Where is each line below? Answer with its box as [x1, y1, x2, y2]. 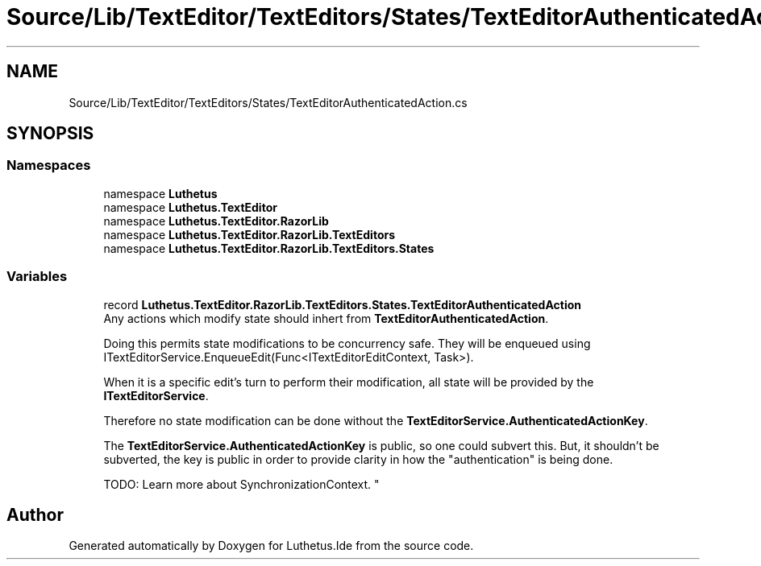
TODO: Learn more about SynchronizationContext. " [103, 477, 380, 491]
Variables [6, 268, 68, 285]
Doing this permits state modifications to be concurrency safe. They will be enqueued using [103, 336, 591, 350]
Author [6, 504, 64, 525]
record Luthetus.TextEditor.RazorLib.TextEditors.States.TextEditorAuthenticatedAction [103, 297, 581, 312]
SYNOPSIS [6, 123, 94, 144]
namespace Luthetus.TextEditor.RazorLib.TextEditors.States [103, 241, 435, 255]
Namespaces [6, 157, 91, 174]
